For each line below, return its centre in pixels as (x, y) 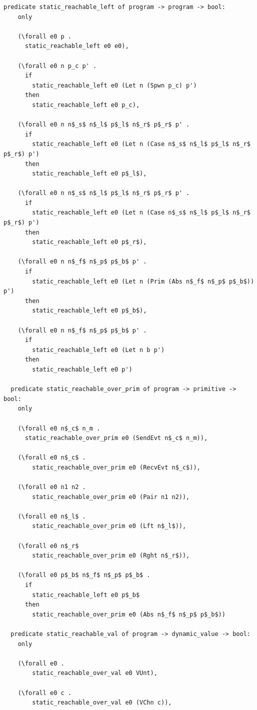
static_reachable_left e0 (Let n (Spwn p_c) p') (114, 85)
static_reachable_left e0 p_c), (86, 105)
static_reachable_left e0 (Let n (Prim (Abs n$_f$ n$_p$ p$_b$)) (143, 281)
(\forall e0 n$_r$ (48, 546)
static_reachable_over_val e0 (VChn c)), (102, 703)
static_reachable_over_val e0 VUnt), (95, 673)
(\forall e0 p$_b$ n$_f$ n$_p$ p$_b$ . (84, 575)
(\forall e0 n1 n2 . (52, 487)
